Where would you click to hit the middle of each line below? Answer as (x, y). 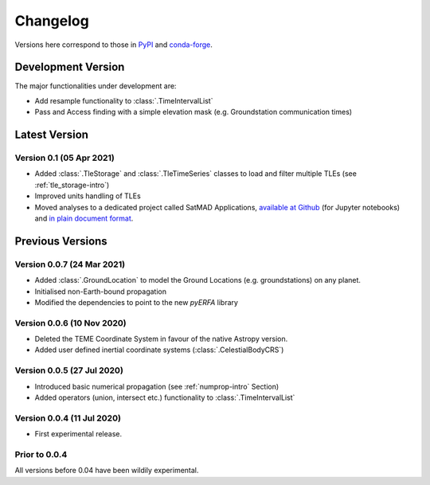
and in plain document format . (84, 218)
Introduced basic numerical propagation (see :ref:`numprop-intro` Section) (157, 386)
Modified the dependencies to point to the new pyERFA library (137, 302)
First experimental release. (78, 434)
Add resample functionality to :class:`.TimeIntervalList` (124, 100)
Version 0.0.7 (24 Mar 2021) (70, 264)
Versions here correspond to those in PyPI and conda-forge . (113, 45)
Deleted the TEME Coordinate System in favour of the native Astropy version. (161, 339)
